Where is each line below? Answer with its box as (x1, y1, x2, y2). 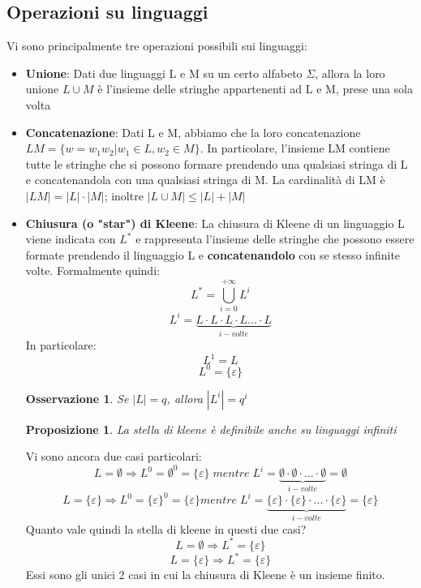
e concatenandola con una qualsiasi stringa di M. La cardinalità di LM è (25, 171, 385, 188)
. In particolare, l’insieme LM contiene (200, 139, 390, 157)
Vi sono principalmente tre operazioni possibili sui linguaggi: (6, 37, 307, 54)
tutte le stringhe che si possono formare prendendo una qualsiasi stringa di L (25, 155, 408, 172)
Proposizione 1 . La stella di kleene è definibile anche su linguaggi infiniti (25, 420, 397, 437)
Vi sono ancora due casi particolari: (25, 448, 202, 465)
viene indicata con (25, 230, 116, 247)
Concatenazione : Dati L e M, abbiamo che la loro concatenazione (25, 123, 361, 140)
